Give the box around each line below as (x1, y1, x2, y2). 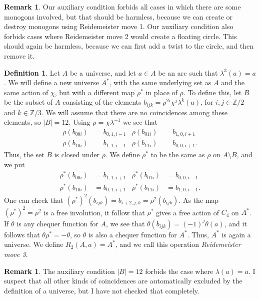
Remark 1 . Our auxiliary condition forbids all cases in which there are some (4, 2, 241, 12)
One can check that (4, 194, 63, 205)
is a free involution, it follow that (43, 207, 145, 217)
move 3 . (4, 248, 28, 259)
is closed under (54, 149, 100, 159)
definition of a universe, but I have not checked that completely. (4, 285, 199, 295)
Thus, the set (4, 149, 44, 159)
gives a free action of (155, 207, 219, 217)
